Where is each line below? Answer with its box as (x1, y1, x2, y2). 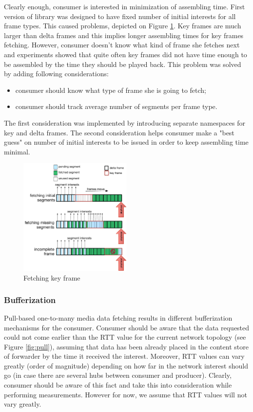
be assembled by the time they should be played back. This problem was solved (4, 59, 241, 69)
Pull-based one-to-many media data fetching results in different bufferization (4, 312, 233, 323)
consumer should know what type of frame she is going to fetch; (15, 85, 206, 95)
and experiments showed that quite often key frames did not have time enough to (4, 49, 247, 59)
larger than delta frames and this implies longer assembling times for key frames (4, 30, 244, 40)
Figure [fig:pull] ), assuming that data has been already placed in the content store (4, 341, 249, 351)
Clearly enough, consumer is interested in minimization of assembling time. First (4, 1, 245, 11)
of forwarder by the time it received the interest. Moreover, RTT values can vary (4, 351, 245, 361)
